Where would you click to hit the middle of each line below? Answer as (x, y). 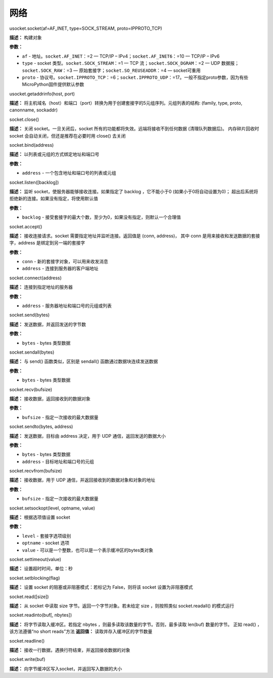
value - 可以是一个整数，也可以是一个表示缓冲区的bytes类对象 (88, 550)
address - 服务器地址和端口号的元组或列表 (67, 306)
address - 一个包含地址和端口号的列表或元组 (69, 173)
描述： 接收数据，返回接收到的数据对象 (50, 398)
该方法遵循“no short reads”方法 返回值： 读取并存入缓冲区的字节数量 (81, 631)
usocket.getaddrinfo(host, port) (42, 94)
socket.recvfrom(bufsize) (36, 471)
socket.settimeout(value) (35, 559)
